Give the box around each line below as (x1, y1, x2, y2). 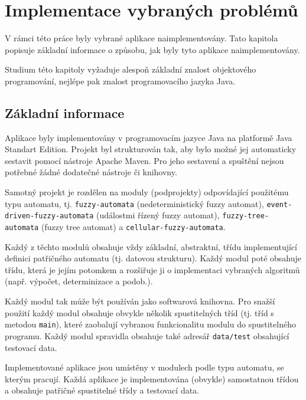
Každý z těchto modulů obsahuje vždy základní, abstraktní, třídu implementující (5, 240, 297, 253)
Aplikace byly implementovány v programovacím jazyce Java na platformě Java (5, 131, 292, 143)
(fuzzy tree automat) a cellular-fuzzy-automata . (41, 220, 226, 232)
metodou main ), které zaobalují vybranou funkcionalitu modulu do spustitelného (5, 318, 296, 330)
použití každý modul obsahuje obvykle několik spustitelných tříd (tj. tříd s (5, 306, 274, 319)
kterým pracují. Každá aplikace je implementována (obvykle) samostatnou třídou (5, 372, 299, 385)
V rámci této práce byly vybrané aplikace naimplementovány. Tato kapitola (5, 32, 278, 44)
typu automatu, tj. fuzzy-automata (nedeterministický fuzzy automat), (5, 197, 264, 209)
